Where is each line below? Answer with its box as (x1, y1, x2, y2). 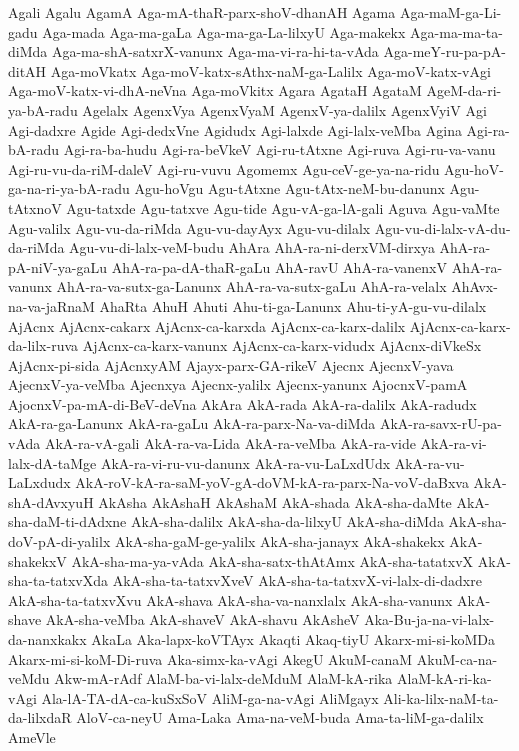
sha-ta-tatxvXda (8, 570, 109, 591)
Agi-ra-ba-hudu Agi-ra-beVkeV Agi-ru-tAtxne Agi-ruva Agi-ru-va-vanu (63, 139, 496, 160)
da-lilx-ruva (8, 335, 79, 356)
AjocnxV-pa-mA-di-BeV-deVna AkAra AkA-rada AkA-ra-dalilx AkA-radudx (8, 393, 477, 414)
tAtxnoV (8, 197, 62, 218)
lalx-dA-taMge (8, 452, 97, 473)
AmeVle (8, 726, 56, 747)
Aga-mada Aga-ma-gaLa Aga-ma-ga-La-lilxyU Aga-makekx (42, 21, 406, 42)
